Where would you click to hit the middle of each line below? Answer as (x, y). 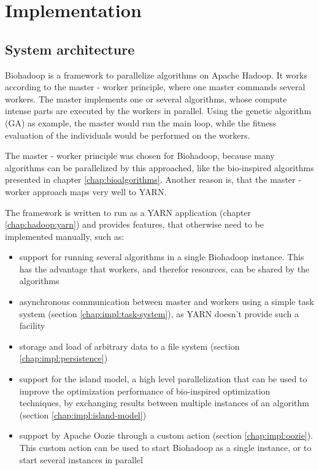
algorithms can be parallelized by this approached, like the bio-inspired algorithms (159, 167)
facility (32, 326)
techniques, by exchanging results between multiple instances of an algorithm (164, 403)
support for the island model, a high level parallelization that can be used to (163, 379)
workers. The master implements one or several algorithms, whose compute (146, 98)
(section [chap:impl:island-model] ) (83, 414)
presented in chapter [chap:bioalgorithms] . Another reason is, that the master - (153, 179)
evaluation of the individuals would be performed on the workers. (128, 135)
